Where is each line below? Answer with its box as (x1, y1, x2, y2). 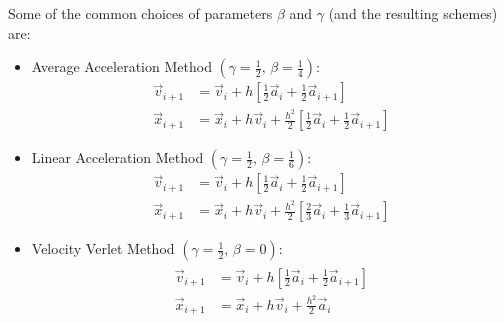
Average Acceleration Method (31, 56, 212, 77)
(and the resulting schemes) (328, 3, 498, 23)
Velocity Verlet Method (31, 238, 175, 259)
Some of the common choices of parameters (8, 3, 273, 23)
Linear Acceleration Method (31, 147, 204, 168)
